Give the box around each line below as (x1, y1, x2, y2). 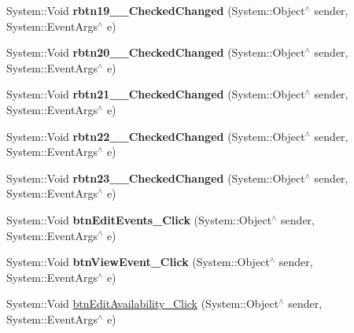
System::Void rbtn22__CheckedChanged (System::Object (6, 128, 305, 144)
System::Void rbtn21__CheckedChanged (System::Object (6, 86, 305, 102)
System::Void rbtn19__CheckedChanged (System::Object (6, 2, 305, 18)
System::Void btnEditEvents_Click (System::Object (6, 211, 272, 228)
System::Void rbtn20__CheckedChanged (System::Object (6, 44, 305, 61)
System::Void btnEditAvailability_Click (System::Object (6, 295, 279, 312)
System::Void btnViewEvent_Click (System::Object (6, 253, 270, 270)
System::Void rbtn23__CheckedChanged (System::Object (6, 169, 305, 186)
